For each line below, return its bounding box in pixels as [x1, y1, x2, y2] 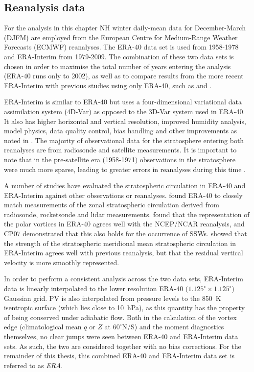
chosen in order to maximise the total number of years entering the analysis [4, 61, 231, 71]
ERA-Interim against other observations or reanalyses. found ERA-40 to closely [4, 190, 243, 200]
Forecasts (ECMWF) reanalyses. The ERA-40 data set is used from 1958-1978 [4, 42, 239, 52]
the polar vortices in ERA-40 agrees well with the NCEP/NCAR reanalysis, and [4, 219, 245, 229]
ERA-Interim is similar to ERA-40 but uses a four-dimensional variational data [4, 97, 242, 107]
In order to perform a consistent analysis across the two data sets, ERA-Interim [4, 273, 243, 284]
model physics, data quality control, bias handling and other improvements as [4, 125, 237, 136]
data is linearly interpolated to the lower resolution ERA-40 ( [4, 283, 188, 294]
